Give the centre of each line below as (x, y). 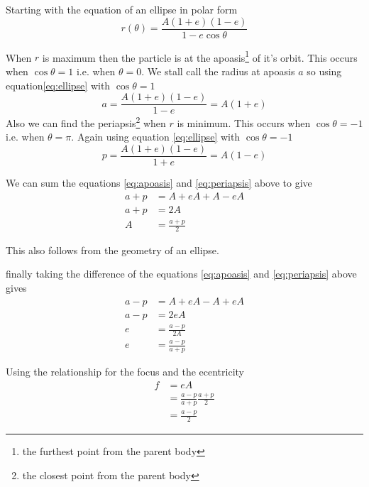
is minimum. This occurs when (244, 122)
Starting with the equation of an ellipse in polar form (122, 9)
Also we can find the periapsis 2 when (86, 122)
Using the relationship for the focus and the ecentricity (125, 372)
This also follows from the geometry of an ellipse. (112, 250)
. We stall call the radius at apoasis (218, 71)
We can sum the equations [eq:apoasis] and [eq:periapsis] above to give (159, 183)
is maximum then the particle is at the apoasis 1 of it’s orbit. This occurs (200, 56)
